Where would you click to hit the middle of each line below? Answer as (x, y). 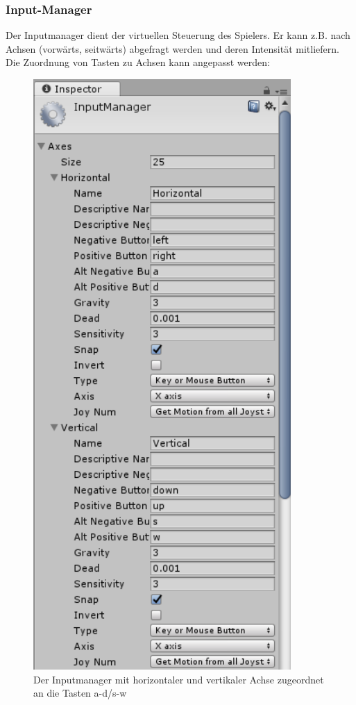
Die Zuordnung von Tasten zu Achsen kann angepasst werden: (138, 62)
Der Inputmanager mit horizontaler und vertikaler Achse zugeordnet (179, 679)
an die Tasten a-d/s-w (80, 693)
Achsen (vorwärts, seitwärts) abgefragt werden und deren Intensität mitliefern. (172, 48)
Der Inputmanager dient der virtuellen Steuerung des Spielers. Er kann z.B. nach (178, 35)
